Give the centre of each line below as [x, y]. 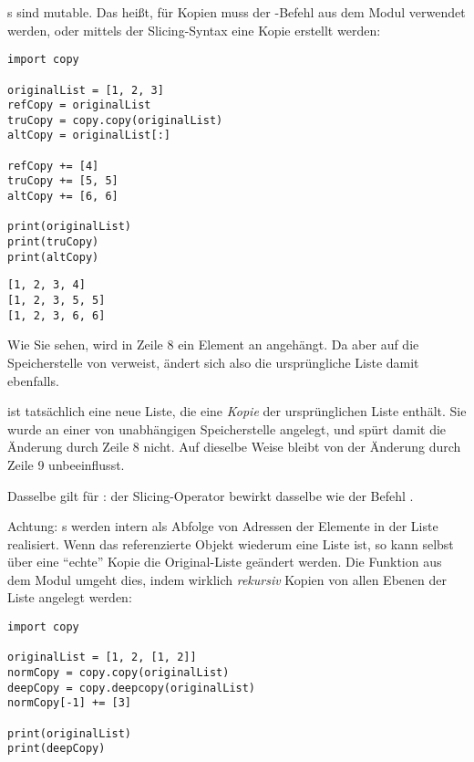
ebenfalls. [33, 380]
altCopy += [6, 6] [63, 197]
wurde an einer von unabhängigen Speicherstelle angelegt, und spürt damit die [227, 428]
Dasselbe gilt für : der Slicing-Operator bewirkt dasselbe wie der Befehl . [211, 495]
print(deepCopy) [57, 749]
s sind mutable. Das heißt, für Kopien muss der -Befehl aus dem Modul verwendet [237, 12]
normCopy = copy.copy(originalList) [118, 673]
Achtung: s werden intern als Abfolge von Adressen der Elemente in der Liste [223, 526]
